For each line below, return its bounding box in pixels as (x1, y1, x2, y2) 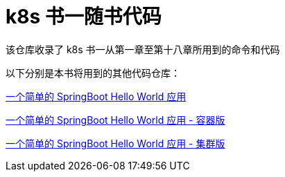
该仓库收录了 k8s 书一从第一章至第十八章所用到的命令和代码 (6, 43, 280, 55)
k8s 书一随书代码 (6, 5, 162, 28)
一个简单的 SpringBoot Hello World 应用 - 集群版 (6, 137, 225, 149)
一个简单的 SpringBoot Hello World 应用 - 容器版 (6, 113, 225, 126)
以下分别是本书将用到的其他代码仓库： (6, 66, 180, 79)
